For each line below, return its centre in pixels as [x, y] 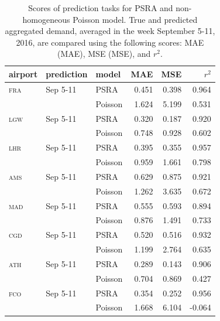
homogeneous [46, 19]
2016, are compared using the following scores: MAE [110, 42]
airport [23, 74]
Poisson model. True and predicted [135, 19]
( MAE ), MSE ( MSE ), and [104, 54]
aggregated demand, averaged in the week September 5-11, [110, 31]
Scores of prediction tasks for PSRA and [101, 8]
